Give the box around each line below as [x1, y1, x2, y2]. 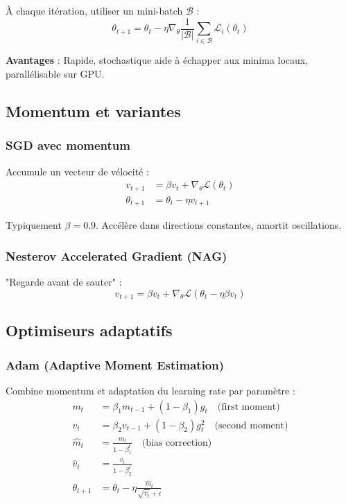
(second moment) [214, 420, 288, 431]
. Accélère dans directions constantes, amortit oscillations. [96, 218, 342, 232]
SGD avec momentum [6, 137, 130, 154]
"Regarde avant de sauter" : [6, 274, 122, 288]
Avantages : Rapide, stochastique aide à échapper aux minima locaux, [6, 53, 309, 67]
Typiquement [6, 218, 62, 232]
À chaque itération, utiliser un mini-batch [6, 3, 183, 17]
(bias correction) [141, 437, 212, 448]
